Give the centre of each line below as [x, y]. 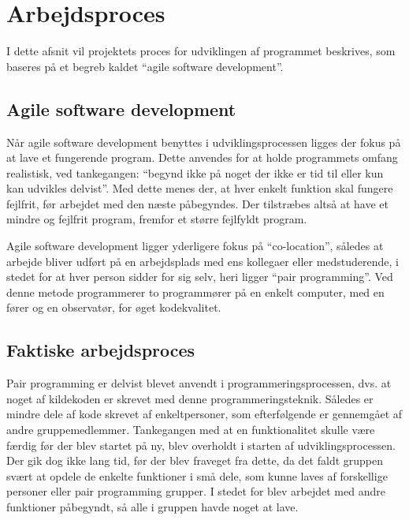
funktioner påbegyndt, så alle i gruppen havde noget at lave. [152, 507]
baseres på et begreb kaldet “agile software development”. [145, 66]
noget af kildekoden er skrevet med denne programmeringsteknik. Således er [190, 398]
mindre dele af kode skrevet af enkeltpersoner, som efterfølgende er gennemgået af [204, 414]
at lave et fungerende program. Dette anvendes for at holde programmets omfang [202, 157]
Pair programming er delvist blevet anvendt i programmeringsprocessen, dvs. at [199, 383]
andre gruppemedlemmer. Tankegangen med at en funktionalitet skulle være [191, 430]
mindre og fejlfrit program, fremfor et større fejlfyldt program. [157, 219]
